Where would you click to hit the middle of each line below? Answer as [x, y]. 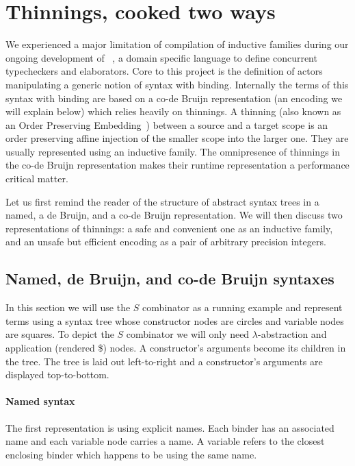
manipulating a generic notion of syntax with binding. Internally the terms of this [177, 84]
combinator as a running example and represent [242, 307]
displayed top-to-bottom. [57, 375]
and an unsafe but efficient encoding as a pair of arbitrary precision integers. [166, 242]
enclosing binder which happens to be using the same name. [131, 454]
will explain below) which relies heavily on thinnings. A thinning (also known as [173, 111]
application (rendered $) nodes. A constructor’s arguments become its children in [176, 348]
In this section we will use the [68, 307]
